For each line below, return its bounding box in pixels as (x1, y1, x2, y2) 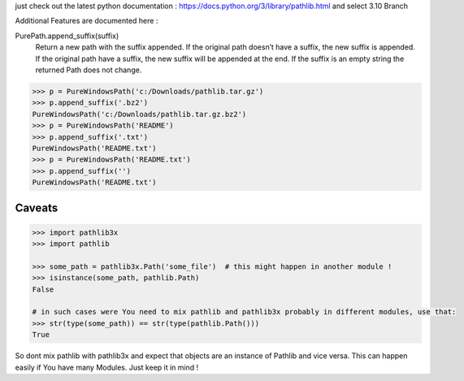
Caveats (15, 201, 59, 215)
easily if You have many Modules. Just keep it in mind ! (15, 362, 199, 372)
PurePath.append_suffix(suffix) (15, 31, 119, 41)
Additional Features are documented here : (15, 16, 158, 26)
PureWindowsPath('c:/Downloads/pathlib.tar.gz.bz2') (32, 110, 247, 119)
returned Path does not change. (35, 65, 142, 75)
